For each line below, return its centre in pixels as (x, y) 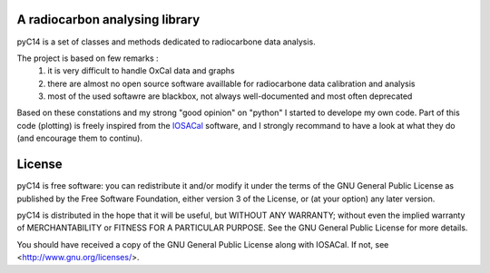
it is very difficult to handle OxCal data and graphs (141, 71)
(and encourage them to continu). (79, 138)
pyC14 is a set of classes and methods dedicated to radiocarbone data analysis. (167, 42)
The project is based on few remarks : (88, 58)
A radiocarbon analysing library (108, 19)
